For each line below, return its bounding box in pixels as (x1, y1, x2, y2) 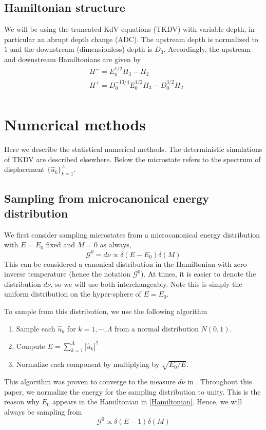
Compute (16, 340, 45, 351)
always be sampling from (4, 406, 82, 417)
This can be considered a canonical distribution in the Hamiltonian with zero (4, 258, 247, 269)
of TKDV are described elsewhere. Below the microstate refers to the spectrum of (4, 153, 261, 164)
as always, (100, 239, 131, 250)
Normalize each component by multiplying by (16, 359, 160, 369)
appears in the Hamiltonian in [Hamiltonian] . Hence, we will (52, 396, 242, 407)
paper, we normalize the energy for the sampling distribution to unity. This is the (4, 386, 261, 397)
